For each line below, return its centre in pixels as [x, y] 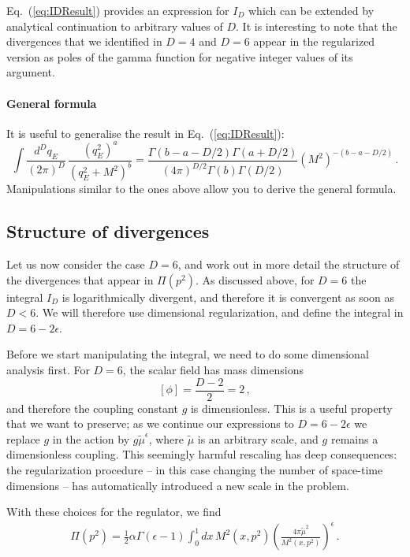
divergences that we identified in [84, 41]
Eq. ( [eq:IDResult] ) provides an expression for [118, 10]
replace [23, 438]
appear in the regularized [314, 41]
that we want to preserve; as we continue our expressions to [150, 423]
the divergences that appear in [80, 279]
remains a [354, 438]
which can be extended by [311, 10]
